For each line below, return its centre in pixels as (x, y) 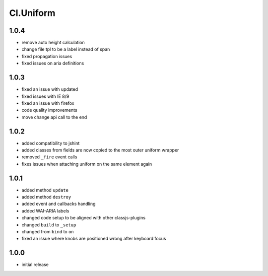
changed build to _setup (49, 225)
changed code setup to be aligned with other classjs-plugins (84, 218)
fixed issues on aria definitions (53, 63)
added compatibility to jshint (51, 143)
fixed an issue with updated (50, 89)
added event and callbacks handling (59, 204)
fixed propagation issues (47, 56)
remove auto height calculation (53, 43)
